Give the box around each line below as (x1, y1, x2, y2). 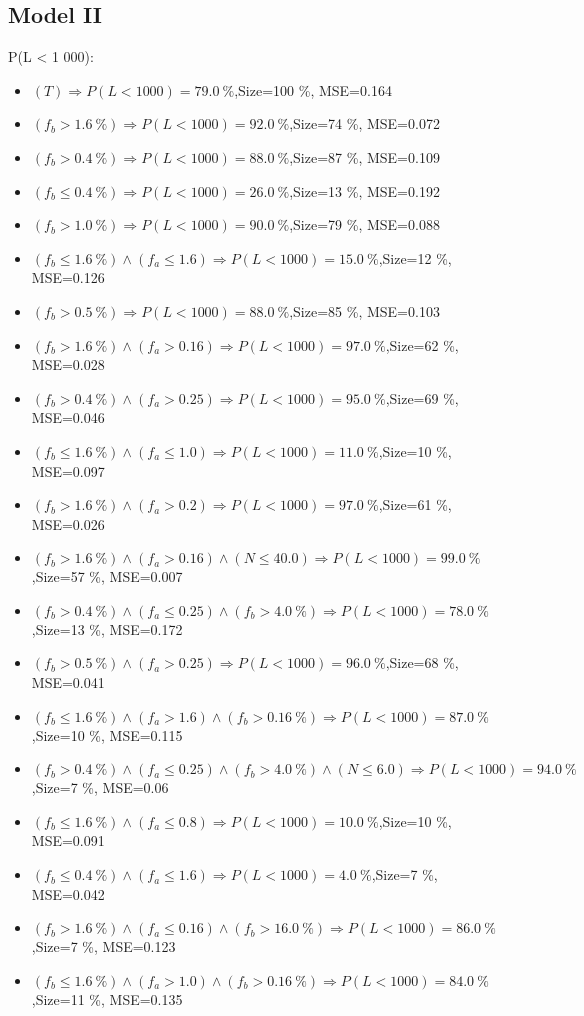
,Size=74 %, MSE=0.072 (289, 113, 440, 134)
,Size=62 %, (385, 334, 459, 355)
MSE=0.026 (31, 513, 105, 534)
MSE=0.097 (31, 460, 105, 481)
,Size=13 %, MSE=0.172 (31, 618, 183, 639)
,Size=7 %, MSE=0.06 (31, 777, 169, 798)
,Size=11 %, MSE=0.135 (31, 988, 183, 1009)
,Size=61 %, (378, 494, 452, 515)
